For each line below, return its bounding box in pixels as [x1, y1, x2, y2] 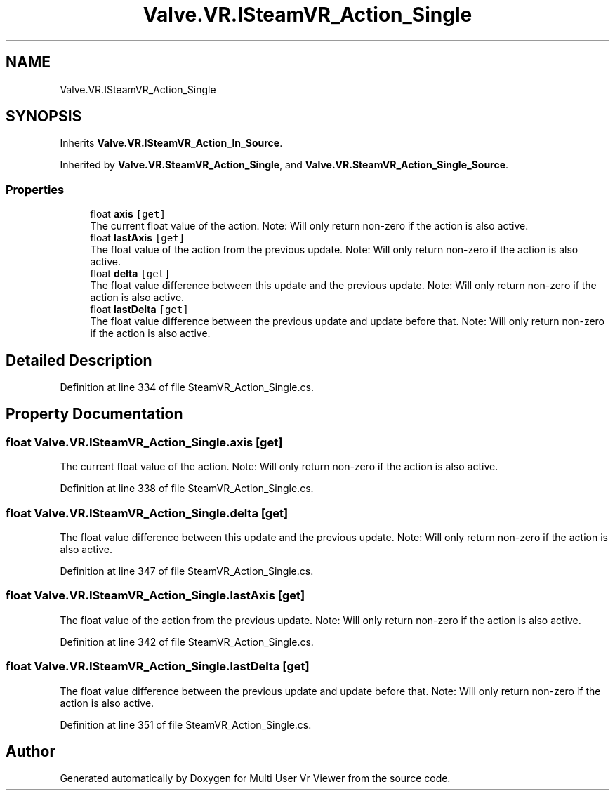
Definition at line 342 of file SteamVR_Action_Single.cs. [60, 635, 314, 648]
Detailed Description [6, 351, 152, 369]
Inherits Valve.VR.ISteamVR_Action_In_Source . [60, 137, 283, 150]
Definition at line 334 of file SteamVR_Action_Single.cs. [60, 381, 314, 394]
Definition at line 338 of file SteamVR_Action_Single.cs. [60, 482, 314, 495]
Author [6, 742, 55, 760]
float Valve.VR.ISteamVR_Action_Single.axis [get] [6, 435, 283, 449]
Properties [6, 182, 65, 197]
